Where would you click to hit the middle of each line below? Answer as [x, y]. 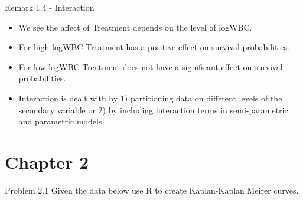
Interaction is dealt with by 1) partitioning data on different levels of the [150, 98]
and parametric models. [61, 121]
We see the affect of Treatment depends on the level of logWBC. [135, 27]
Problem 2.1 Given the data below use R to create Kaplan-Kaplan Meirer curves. [152, 190]
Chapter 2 [47, 161]
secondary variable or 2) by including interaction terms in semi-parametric [153, 109]
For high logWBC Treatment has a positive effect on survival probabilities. [154, 47]
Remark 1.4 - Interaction [50, 7]
